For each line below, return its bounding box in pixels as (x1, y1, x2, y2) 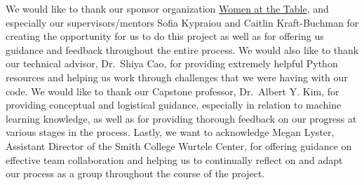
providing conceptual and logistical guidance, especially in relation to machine (6, 97, 342, 112)
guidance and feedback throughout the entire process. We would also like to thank (6, 42, 359, 57)
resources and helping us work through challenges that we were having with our (6, 69, 348, 84)
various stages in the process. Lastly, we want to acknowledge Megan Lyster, (6, 125, 335, 139)
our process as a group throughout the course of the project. (6, 166, 265, 181)
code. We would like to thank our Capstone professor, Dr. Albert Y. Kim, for (6, 83, 339, 98)
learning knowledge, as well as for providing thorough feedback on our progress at (6, 111, 357, 125)
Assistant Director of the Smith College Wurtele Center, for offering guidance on (6, 138, 352, 153)
